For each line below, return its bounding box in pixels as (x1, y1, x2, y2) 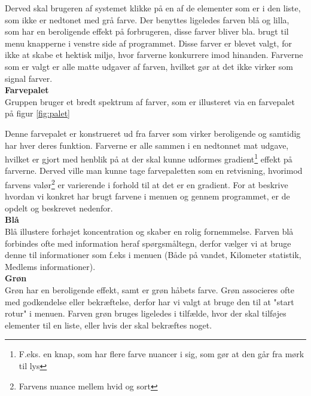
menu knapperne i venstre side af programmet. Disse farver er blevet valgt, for (5, 36, 292, 49)
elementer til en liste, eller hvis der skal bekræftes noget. (5, 318, 212, 331)
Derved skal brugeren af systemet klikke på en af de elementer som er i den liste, (5, 2, 301, 14)
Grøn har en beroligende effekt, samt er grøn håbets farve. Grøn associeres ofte (5, 283, 294, 296)
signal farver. (5, 72, 53, 84)
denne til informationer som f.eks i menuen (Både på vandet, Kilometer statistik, (5, 248, 301, 261)
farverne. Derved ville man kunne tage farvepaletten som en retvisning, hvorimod (5, 164, 303, 177)
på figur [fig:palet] (5, 107, 70, 119)
